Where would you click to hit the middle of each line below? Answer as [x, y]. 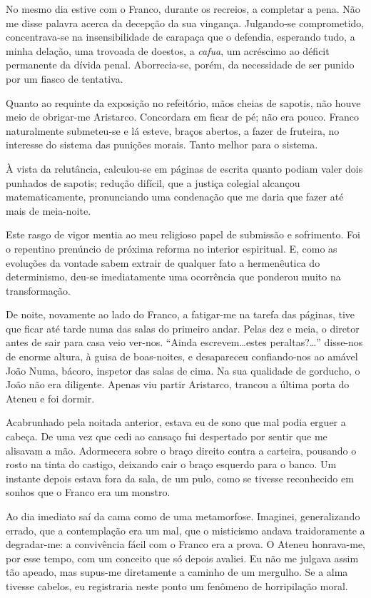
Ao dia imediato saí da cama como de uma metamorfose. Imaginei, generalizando [183, 516]
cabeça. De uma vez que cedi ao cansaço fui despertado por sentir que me [167, 436]
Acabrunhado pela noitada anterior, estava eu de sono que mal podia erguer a [176, 422]
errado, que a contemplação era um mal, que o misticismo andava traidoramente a [185, 530]
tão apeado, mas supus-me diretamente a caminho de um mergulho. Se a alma [177, 572]
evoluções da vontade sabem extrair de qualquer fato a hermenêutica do [163, 262]
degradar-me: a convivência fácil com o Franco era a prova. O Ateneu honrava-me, [185, 544]
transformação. [38, 290]
